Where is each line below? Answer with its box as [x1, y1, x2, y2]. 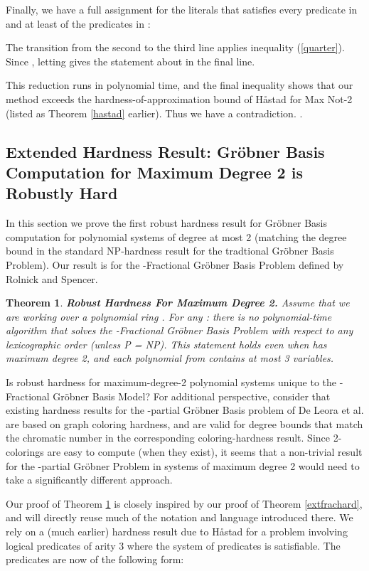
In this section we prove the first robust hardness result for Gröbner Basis [6, 215, 328, 230]
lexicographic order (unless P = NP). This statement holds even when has [6, 336, 327, 351]
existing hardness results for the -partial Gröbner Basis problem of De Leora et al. [6, 402, 364, 417]
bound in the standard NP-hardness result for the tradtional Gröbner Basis [6, 243, 334, 258]
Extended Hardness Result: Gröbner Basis [6, 140, 325, 162]
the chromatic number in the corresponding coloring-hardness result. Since [6, 430, 330, 445]
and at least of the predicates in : [6, 16, 151, 31]
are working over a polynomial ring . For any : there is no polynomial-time [6, 309, 332, 324]
